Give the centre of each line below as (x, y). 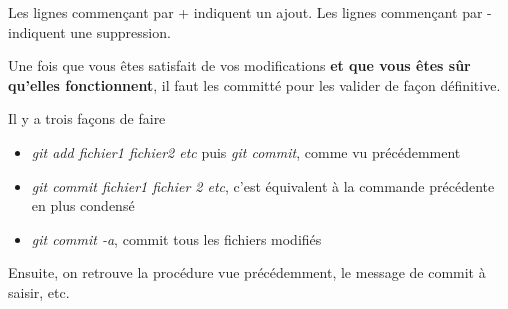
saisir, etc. (39, 291)
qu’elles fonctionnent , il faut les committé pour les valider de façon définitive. (254, 84)
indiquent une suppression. (89, 31)
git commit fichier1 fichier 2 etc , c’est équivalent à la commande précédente (263, 185)
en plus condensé (83, 205)
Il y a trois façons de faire (87, 118)
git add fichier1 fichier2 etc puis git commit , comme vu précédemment (246, 151)
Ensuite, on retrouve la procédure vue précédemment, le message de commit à (247, 272)
